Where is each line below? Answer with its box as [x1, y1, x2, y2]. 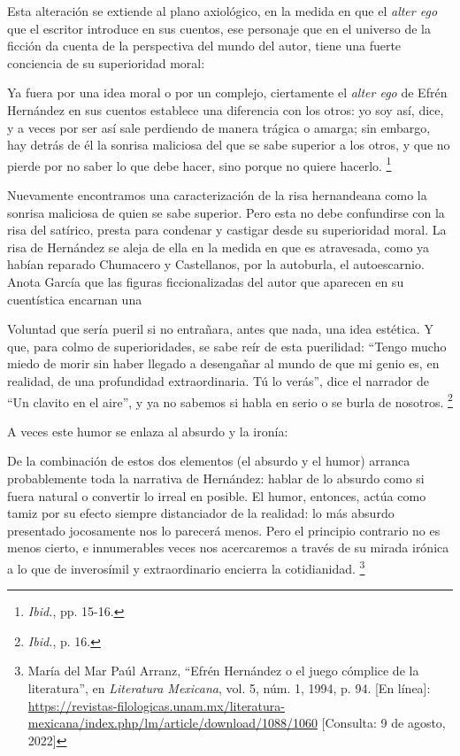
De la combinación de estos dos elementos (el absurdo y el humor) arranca [7, 451, 410, 470]
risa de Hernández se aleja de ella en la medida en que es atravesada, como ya [7, 237, 430, 256]
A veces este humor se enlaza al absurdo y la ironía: [7, 421, 288, 440]
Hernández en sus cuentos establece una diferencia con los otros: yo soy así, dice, [7, 100, 444, 119]
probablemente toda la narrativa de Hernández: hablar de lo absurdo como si [7, 468, 425, 487]
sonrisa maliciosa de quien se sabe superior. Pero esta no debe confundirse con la [7, 203, 445, 221]
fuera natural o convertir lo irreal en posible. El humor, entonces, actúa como [7, 486, 426, 505]
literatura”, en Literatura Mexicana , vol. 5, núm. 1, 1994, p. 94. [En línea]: [27, 678, 431, 697]
